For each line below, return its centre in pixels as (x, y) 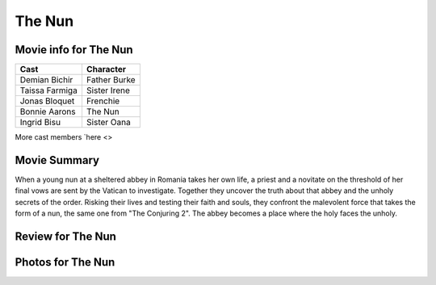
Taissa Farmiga (49, 90)
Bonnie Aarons (48, 111)
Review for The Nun (66, 236)
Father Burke (111, 80)
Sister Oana (108, 123)
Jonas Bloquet (47, 101)
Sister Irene (108, 90)
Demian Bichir (46, 80)
